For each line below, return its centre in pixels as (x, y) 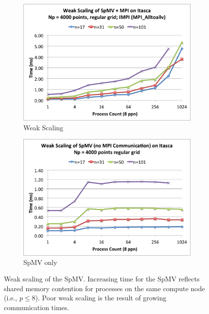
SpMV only (40, 262)
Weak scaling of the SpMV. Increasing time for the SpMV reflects (102, 278)
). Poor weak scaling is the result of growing (101, 298)
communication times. (37, 307)
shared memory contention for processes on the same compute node (104, 288)
